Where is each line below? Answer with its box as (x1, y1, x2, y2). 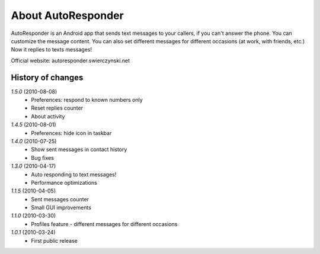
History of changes (11, 72, 84, 82)
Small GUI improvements (31, 204, 92, 211)
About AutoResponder (11, 9, 124, 22)
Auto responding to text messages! (31, 171, 117, 178)
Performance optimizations (31, 179, 97, 186)
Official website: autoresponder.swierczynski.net (11, 57, 130, 64)
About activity (31, 112, 65, 120)
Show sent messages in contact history (31, 146, 127, 153)
